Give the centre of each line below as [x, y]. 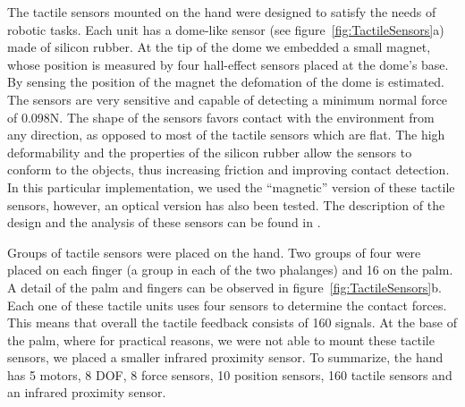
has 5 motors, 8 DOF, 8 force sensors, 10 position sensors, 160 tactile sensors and [230, 374]
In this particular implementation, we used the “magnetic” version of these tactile [231, 187]
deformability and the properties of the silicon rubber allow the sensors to [210, 152]
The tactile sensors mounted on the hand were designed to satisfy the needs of [222, 12]
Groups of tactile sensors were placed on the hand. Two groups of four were [214, 252]
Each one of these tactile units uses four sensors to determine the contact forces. [227, 305]
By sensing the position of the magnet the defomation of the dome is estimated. [226, 82]
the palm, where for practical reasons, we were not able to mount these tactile [221, 339]
